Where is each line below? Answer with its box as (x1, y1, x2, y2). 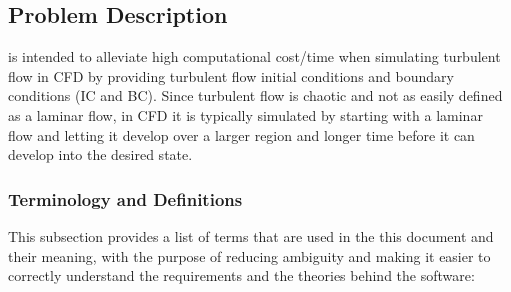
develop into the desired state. (8, 144, 193, 165)
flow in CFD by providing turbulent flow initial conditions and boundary (8, 65, 454, 86)
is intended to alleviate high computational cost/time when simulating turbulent (8, 46, 501, 67)
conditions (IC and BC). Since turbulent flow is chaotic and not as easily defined (8, 85, 503, 106)
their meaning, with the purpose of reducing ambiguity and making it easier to (8, 245, 491, 266)
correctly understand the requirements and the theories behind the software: (8, 265, 475, 286)
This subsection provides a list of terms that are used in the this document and (8, 225, 494, 246)
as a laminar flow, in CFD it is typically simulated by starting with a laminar (8, 104, 483, 125)
